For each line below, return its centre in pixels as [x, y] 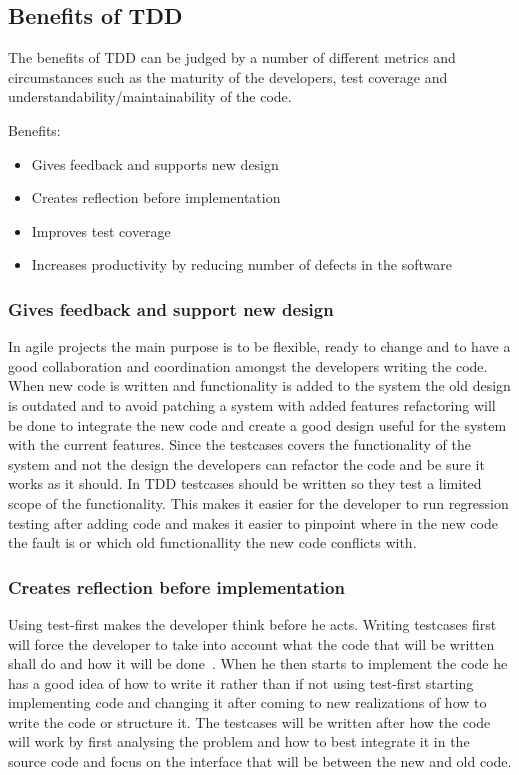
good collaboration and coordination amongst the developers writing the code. [248, 365]
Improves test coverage [101, 230]
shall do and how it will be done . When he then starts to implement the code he [258, 663]
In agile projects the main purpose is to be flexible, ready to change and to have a [259, 346]
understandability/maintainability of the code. [150, 96]
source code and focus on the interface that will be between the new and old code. [260, 761]
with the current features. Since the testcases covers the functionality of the [239, 444]
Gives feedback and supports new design [155, 163]
